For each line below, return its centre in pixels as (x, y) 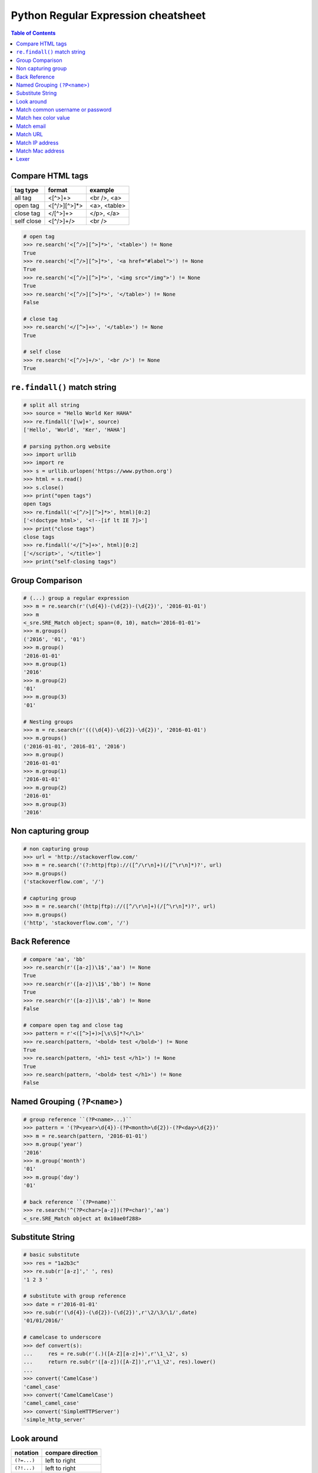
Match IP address (37, 143)
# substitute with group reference (74, 1296)
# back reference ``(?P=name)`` (70, 1202)
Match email (31, 126)
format (58, 190)
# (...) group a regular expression (76, 598)
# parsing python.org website (67, 446)
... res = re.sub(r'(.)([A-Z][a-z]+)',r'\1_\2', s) (106, 1354)
